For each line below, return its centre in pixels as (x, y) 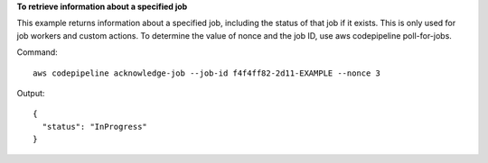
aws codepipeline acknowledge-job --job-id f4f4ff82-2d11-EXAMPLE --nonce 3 (207, 73)
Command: (37, 52)
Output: (31, 93)
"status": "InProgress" (95, 127)
